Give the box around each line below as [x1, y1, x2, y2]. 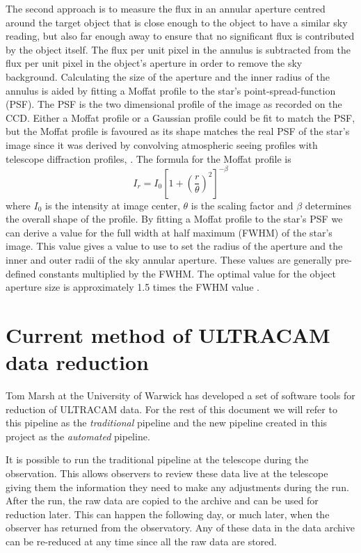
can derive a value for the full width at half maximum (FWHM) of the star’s [6, 225, 332, 239]
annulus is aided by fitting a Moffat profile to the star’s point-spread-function [6, 83, 336, 97]
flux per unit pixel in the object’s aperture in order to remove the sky [6, 56, 303, 70]
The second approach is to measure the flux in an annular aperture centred [6, 1, 326, 15]
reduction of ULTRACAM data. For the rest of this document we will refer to [6, 401, 337, 416]
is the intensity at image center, [45, 198, 180, 212]
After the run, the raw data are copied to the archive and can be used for [6, 493, 319, 508]
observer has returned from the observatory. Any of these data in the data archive [6, 520, 355, 535]
